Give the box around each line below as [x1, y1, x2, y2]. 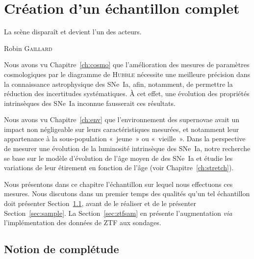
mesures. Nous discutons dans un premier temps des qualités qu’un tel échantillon [4, 188, 250, 199]
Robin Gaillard [4, 43, 52, 53]
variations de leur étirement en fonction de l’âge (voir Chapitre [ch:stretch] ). [4, 162, 234, 173]
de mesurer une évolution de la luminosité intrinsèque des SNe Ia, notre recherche [4, 143, 251, 154]
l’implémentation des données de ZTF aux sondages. [4, 217, 161, 228]
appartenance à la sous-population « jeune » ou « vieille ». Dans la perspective [4, 133, 246, 144]
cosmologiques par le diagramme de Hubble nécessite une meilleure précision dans [4, 69, 250, 79]
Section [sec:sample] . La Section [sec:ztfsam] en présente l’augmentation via [4, 207, 232, 218]
